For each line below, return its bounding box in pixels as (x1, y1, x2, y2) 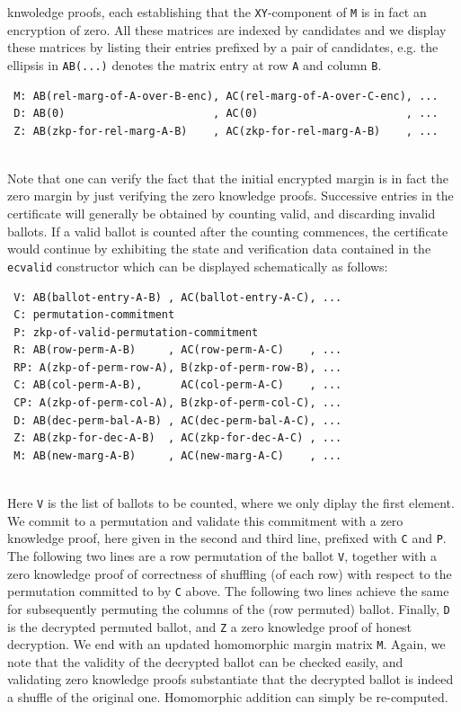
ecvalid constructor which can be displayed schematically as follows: (7, 256, 388, 275)
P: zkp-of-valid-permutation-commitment (13, 325, 259, 339)
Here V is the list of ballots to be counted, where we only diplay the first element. (7, 494, 455, 512)
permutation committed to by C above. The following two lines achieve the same (7, 582, 449, 601)
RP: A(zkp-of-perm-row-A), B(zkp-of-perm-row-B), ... (13, 360, 342, 374)
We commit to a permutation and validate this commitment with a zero (7, 511, 403, 530)
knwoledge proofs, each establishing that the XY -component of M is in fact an (7, 3, 427, 21)
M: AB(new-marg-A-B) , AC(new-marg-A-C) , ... (13, 449, 342, 462)
